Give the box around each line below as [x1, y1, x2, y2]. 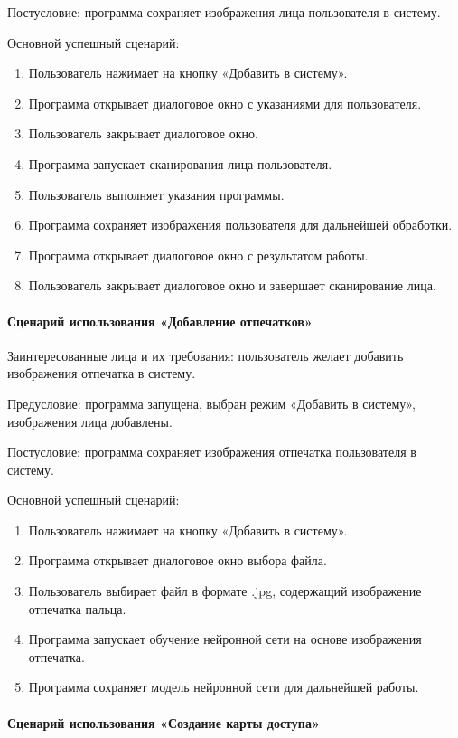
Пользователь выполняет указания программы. [28, 184, 285, 203]
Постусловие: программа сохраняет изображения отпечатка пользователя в [7, 442, 416, 461]
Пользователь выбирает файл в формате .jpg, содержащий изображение [28, 582, 422, 601]
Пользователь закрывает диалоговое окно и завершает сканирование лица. [28, 276, 436, 295]
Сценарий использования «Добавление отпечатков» [7, 311, 313, 330]
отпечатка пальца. [28, 599, 126, 618]
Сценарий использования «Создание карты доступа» [7, 713, 320, 732]
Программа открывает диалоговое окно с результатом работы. [28, 245, 369, 264]
